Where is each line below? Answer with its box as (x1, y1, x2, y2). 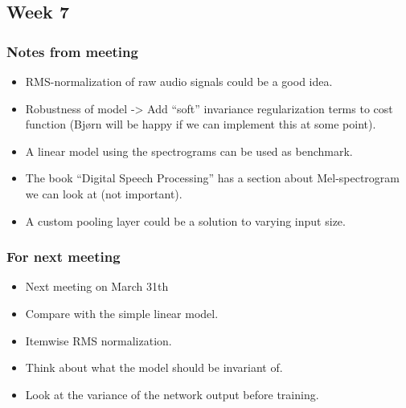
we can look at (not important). (25, 185, 182, 202)
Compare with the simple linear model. (25, 304, 219, 321)
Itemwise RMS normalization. (25, 332, 172, 349)
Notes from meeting (6, 41, 138, 61)
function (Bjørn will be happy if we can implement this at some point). (25, 116, 376, 133)
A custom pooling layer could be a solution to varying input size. (25, 212, 346, 229)
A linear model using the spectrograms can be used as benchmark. (25, 142, 353, 159)
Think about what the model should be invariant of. (25, 359, 283, 376)
